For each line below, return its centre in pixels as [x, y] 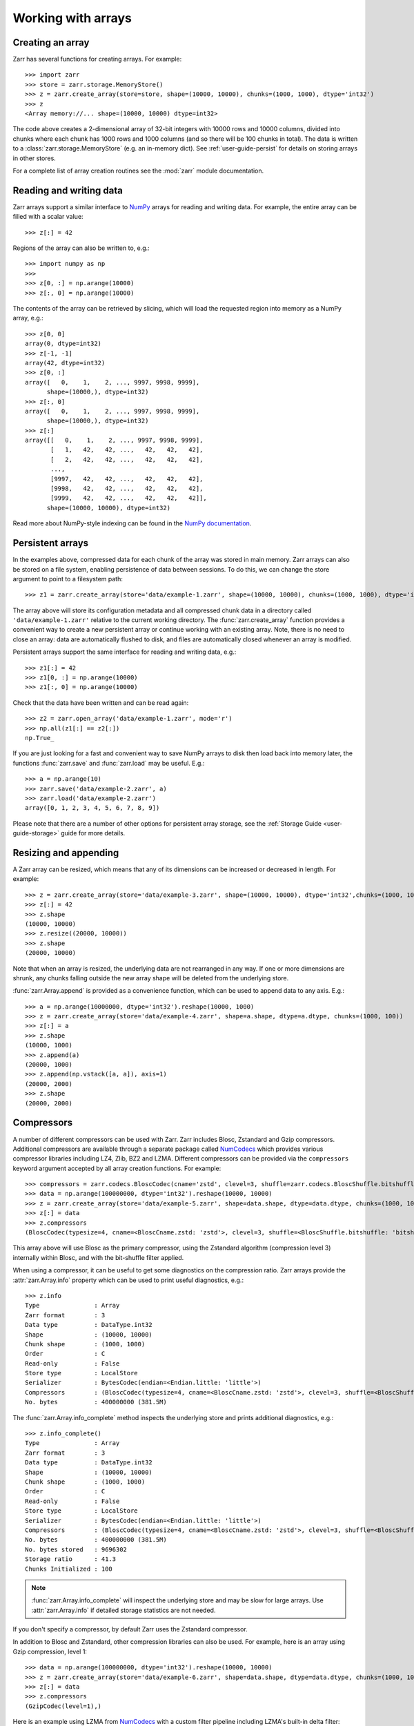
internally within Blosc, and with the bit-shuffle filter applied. [98, 1257]
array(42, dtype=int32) [65, 363]
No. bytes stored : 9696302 [76, 1549]
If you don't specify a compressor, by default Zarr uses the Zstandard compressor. [130, 1629]
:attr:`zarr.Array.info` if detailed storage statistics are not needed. [124, 1610]
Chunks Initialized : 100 [69, 1569]
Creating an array [51, 42]
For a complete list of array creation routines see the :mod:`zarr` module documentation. [138, 171]
